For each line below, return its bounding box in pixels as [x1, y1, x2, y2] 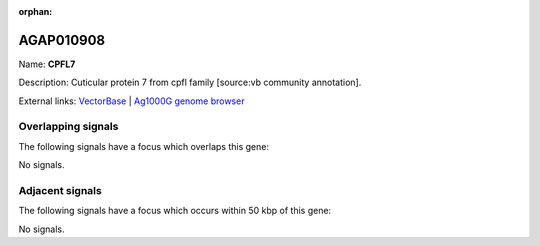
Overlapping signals [18, 120, 119, 134]
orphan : [18, 6, 53, 17]
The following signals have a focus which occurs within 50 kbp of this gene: [18, 205, 332, 217]
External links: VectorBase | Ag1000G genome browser [18, 95, 245, 107]
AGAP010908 [18, 31, 106, 49]
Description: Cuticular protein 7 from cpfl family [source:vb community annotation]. [18, 76, 362, 89]
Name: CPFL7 [18, 58, 76, 70]
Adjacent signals [18, 183, 102, 197]
